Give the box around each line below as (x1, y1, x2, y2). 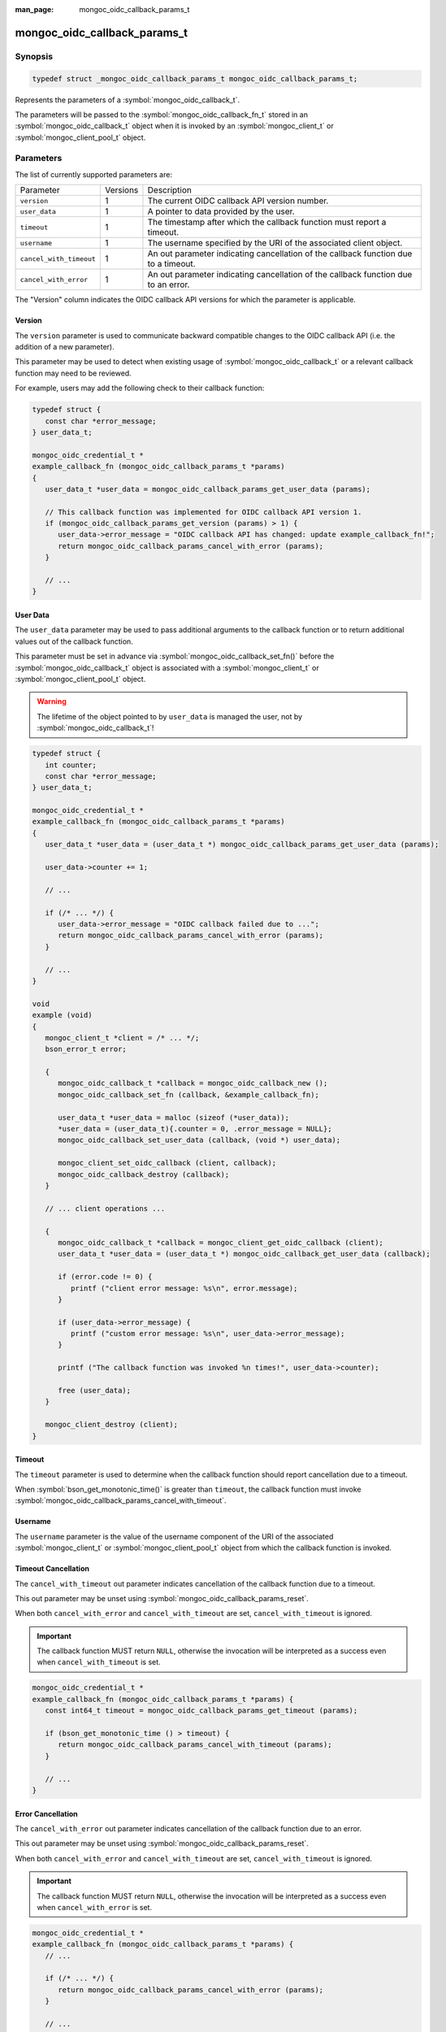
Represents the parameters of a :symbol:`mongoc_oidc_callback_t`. (15, 94, 240, 105)
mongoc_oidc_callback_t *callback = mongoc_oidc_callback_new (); (58, 1079, 328, 1088)
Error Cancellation (15, 1808, 78, 1818)
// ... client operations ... (45, 1204, 166, 1213)
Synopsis (15, 50, 53, 62)
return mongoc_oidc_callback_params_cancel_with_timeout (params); (58, 1740, 332, 1749)
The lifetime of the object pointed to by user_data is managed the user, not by (37, 711, 303, 721)
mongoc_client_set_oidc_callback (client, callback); (58, 1158, 277, 1168)
